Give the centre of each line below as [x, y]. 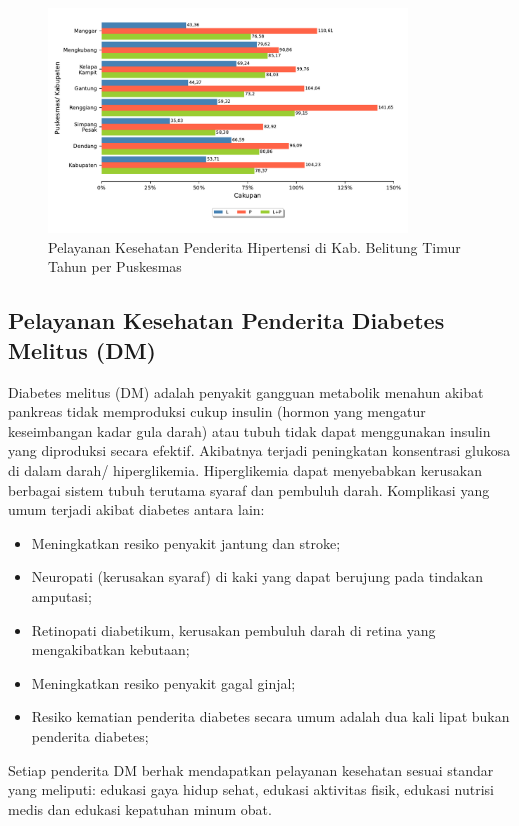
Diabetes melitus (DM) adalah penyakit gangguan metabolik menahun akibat [246, 391]
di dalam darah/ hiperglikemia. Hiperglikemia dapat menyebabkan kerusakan [245, 469]
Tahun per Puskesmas [115, 266]
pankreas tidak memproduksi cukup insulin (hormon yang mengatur [217, 411]
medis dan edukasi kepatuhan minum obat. [140, 808]
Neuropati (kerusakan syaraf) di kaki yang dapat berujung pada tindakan [257, 576]
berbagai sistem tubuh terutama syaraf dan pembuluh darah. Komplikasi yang [249, 489]
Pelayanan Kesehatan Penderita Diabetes [226, 320]
